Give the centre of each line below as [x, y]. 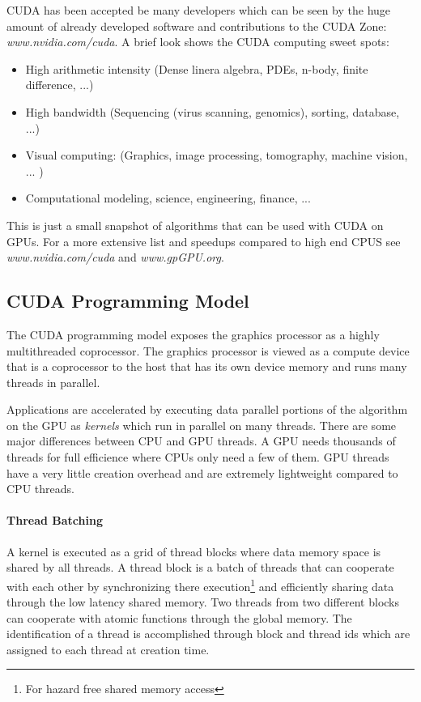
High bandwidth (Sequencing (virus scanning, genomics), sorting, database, [213, 111]
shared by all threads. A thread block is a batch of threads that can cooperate [200, 567]
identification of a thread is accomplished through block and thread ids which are [208, 634]
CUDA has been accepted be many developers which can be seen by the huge [199, 10]
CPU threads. [40, 489]
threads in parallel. [53, 382]
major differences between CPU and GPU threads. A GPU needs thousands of [201, 441]
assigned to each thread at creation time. [108, 649]
